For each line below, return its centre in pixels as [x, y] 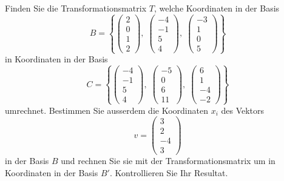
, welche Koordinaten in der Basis [217, 8]
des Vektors [243, 110]
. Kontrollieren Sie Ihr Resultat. [169, 172]
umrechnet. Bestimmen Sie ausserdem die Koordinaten [106, 110]
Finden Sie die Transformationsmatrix [76, 8]
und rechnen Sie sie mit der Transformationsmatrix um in [168, 161]
